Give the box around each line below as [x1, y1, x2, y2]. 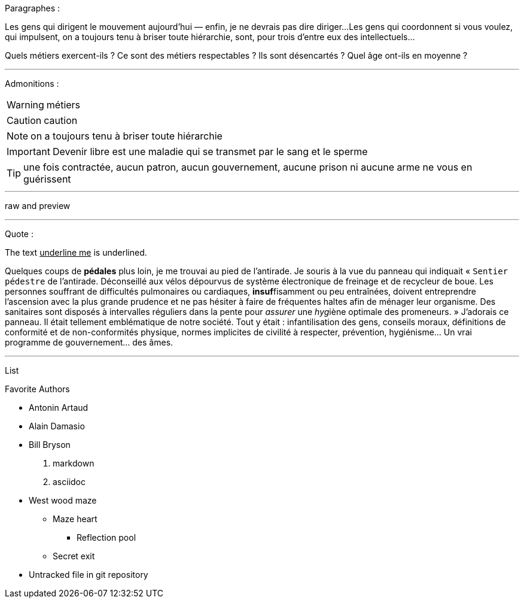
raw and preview [5, 201, 71, 211]
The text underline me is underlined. [5, 247, 147, 257]
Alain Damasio [29, 421, 85, 431]
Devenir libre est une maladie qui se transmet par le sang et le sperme [52, 146, 368, 157]
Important [7, 146, 50, 157]
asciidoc [53, 477, 86, 487]
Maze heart [53, 514, 98, 524]
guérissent [23, 173, 71, 185]
